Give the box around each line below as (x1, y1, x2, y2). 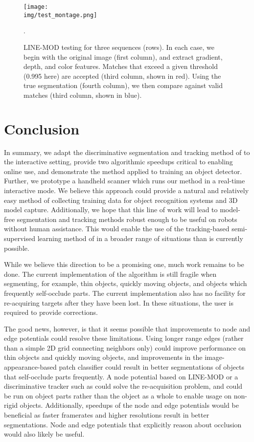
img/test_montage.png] (23, 11, 97, 19)
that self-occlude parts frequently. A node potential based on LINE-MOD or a (4, 371, 238, 381)
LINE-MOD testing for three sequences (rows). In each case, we (23, 42, 214, 52)
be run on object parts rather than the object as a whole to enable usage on (4, 390, 232, 400)
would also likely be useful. (4, 429, 85, 439)
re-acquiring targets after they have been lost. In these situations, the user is (4, 297, 233, 308)
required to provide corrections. (4, 307, 98, 317)
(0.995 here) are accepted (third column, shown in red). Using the (23, 70, 221, 81)
